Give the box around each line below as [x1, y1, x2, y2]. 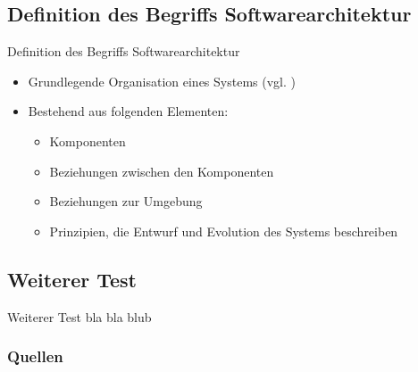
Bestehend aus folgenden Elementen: [28, 102, 229, 120]
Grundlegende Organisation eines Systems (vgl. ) [28, 71, 296, 90]
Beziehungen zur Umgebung [49, 192, 203, 211]
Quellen [7, 345, 63, 368]
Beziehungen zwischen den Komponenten [49, 161, 274, 180]
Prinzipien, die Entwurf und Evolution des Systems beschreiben [49, 221, 398, 240]
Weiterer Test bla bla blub [7, 307, 152, 326]
